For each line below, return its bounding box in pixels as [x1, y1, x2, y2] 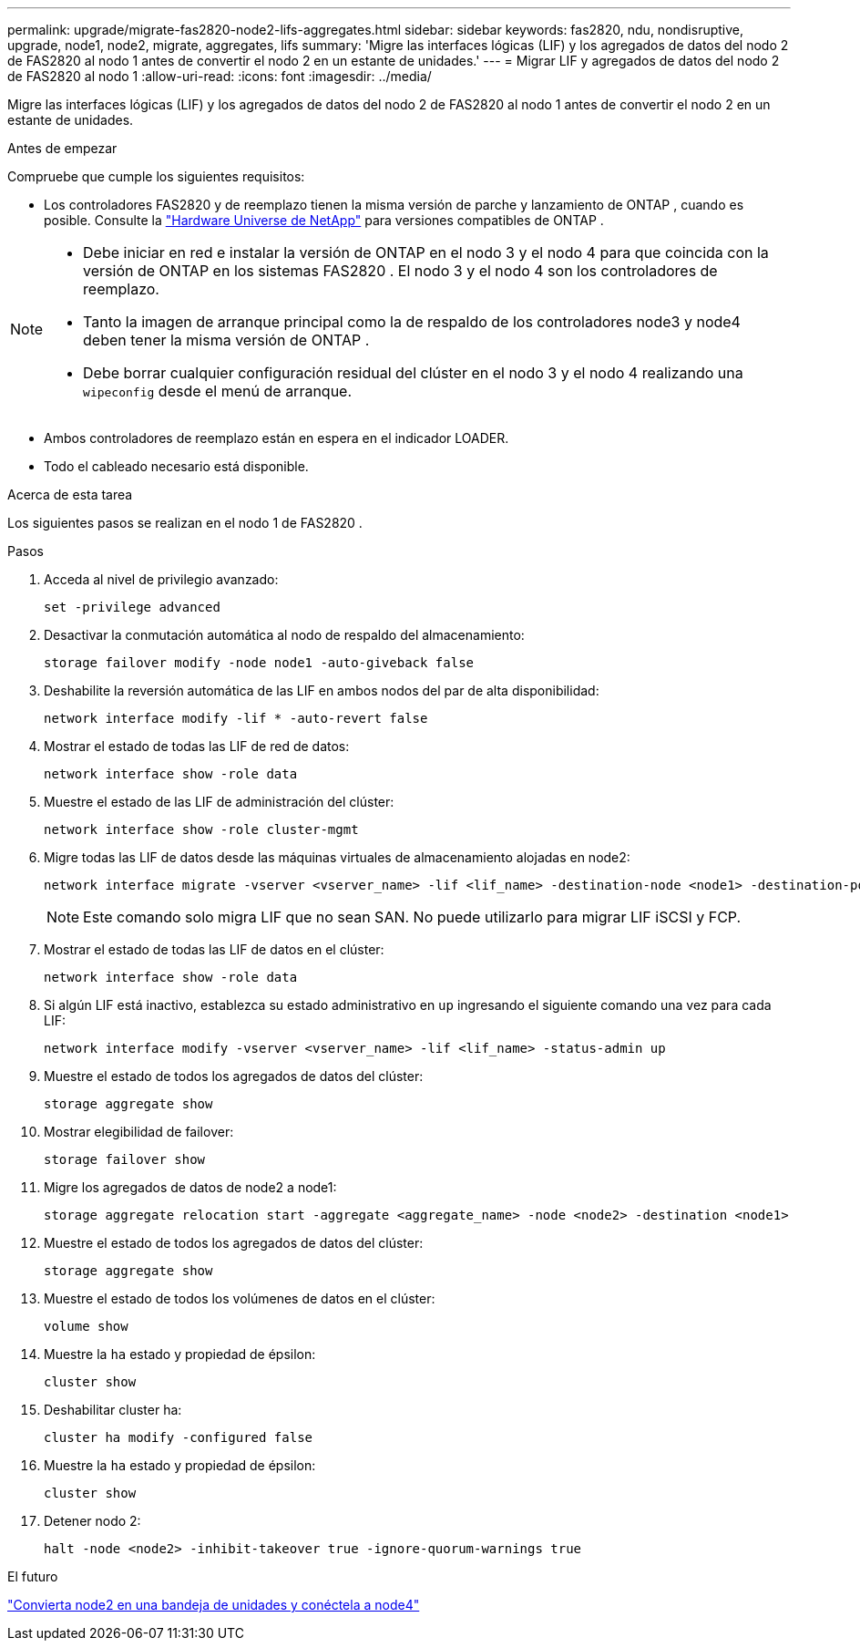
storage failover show [44, 1152, 206, 1167]
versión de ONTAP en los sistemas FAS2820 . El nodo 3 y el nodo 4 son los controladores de [83, 262, 718, 280]
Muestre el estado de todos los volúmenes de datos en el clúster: [44, 1291, 435, 1306]
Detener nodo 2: [44, 1513, 141, 1529]
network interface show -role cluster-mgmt [44, 822, 359, 837]
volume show [44, 1319, 128, 1334]
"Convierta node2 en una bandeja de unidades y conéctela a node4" [7, 1597, 420, 1612]
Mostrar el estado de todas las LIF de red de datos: [44, 738, 350, 754]
